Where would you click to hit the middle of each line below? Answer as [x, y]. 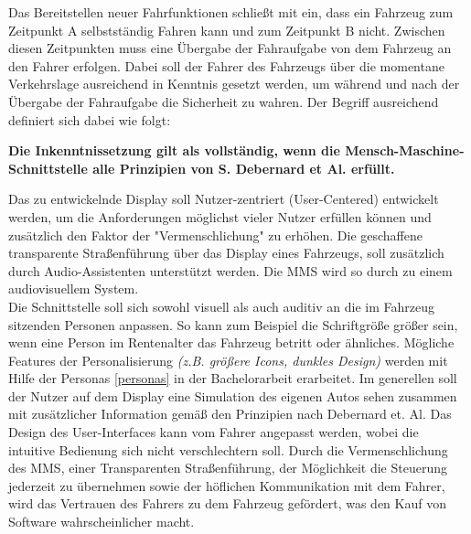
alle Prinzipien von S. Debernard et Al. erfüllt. [244, 168]
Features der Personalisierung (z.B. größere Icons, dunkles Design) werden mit [228, 360]
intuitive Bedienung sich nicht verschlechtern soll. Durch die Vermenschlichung [228, 449]
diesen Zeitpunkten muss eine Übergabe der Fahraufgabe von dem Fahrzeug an [230, 48]
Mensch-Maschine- [405, 150]
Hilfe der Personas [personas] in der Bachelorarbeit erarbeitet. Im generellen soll [233, 378]
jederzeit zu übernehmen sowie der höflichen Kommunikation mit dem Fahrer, [227, 485]
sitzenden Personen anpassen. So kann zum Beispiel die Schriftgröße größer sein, [233, 324]
